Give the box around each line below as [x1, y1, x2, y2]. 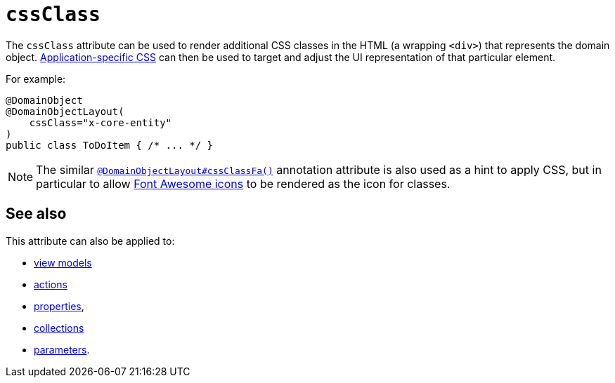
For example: [6, 72, 66, 85]
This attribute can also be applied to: [6, 234, 175, 247]
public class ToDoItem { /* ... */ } [6, 139, 214, 151]
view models [34, 256, 92, 269]
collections [34, 321, 84, 334]
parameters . [34, 343, 90, 356]
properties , [34, 300, 84, 312]
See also [6, 205, 67, 223]
